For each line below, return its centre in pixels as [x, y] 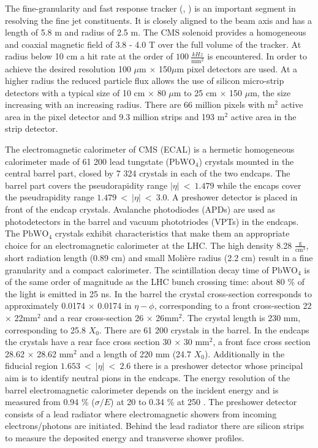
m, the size [271, 92]
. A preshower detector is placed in [232, 197]
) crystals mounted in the [246, 161]
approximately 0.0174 [45, 306]
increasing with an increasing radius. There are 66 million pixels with [135, 104]
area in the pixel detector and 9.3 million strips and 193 [110, 116]
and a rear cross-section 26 [94, 317]
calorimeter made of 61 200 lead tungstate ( [87, 161]
